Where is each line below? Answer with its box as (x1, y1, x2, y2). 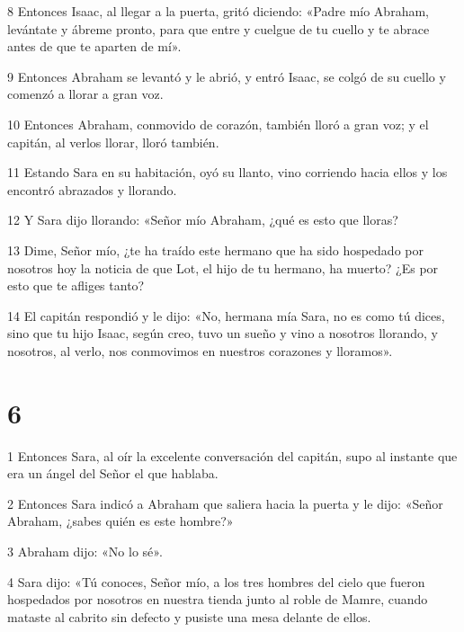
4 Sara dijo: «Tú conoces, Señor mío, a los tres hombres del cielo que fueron (7, 572, 425, 591)
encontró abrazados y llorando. (7, 180, 177, 199)
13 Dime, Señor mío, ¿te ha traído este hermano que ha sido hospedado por (7, 240, 424, 259)
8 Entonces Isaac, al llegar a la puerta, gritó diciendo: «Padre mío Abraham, (7, 2, 429, 20)
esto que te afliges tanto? (7, 276, 145, 295)
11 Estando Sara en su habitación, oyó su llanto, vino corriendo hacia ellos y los (7, 163, 448, 182)
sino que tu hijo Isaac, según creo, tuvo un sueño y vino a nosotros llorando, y (7, 324, 438, 343)
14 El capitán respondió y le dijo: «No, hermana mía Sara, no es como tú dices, (7, 306, 445, 325)
